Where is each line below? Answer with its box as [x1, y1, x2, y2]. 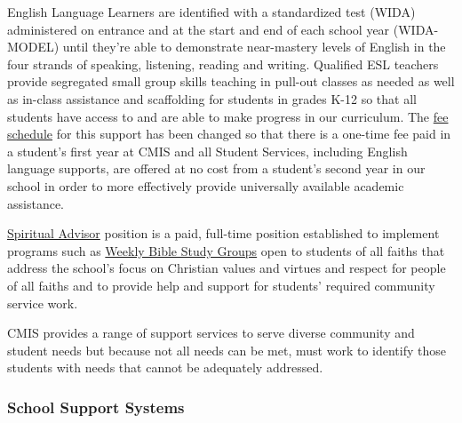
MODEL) [7, 37, 60, 56]
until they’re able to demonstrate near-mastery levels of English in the [62, 37, 446, 56]
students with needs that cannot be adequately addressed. [7, 358, 323, 377]
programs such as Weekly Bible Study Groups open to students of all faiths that [7, 241, 445, 259]
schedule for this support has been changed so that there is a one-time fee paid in [7, 124, 451, 143]
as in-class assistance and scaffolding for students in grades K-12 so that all [7, 89, 417, 108]
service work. [7, 293, 78, 312]
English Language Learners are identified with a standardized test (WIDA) [7, 3, 416, 20]
